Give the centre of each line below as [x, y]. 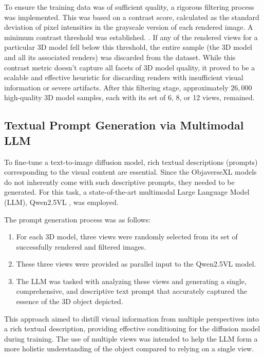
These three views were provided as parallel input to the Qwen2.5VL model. [136, 264]
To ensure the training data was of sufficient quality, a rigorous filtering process [129, 7]
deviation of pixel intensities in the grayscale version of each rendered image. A [129, 27]
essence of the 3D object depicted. [70, 301]
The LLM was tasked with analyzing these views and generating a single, [131, 281]
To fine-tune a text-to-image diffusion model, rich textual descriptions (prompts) [131, 162]
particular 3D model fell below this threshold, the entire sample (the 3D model [128, 47]
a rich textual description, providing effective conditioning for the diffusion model [132, 328]
